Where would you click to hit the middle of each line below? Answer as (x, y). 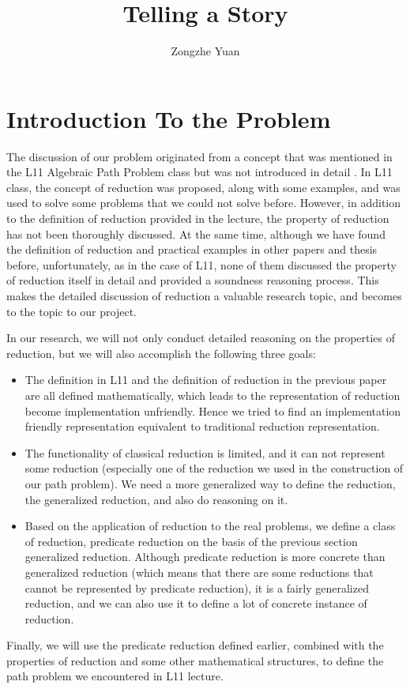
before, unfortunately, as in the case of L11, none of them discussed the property (201, 264)
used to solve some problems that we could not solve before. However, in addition (204, 203)
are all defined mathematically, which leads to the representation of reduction (213, 395)
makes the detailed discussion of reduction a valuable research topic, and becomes (204, 296)
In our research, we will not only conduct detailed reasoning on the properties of (201, 338)
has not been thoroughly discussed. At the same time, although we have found (196, 233)
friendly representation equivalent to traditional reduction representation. (202, 426)
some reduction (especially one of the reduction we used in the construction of (214, 468)
